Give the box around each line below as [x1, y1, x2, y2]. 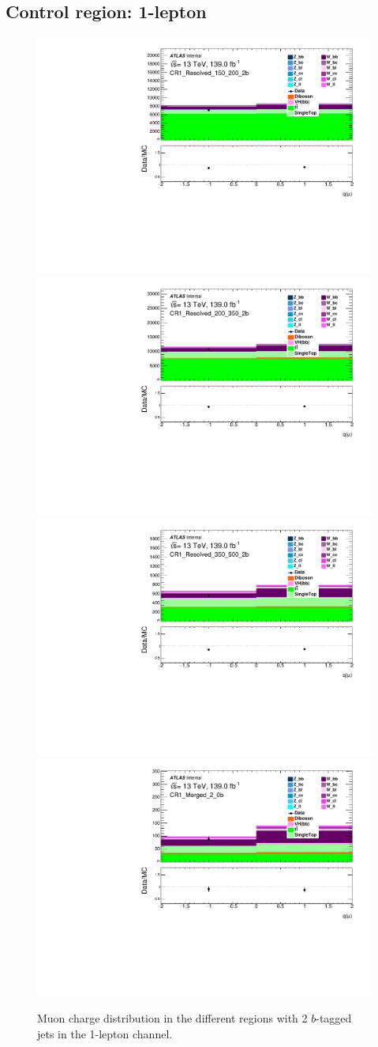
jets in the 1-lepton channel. [37, 1025, 173, 1041]
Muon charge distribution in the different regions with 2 [37, 1010, 308, 1026]
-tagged [316, 1010, 352, 1026]
